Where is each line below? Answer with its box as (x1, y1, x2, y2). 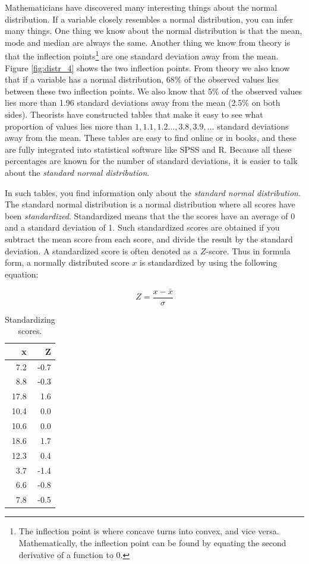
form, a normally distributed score (5, 256, 130, 269)
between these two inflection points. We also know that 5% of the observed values (5, 84, 302, 97)
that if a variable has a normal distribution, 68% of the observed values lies (5, 73, 279, 86)
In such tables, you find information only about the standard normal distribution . (5, 186, 301, 198)
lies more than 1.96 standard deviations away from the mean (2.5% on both (5, 96, 280, 109)
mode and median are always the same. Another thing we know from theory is (5, 36, 291, 48)
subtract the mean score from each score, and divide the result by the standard (5, 232, 293, 245)
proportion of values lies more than (5, 119, 133, 132)
